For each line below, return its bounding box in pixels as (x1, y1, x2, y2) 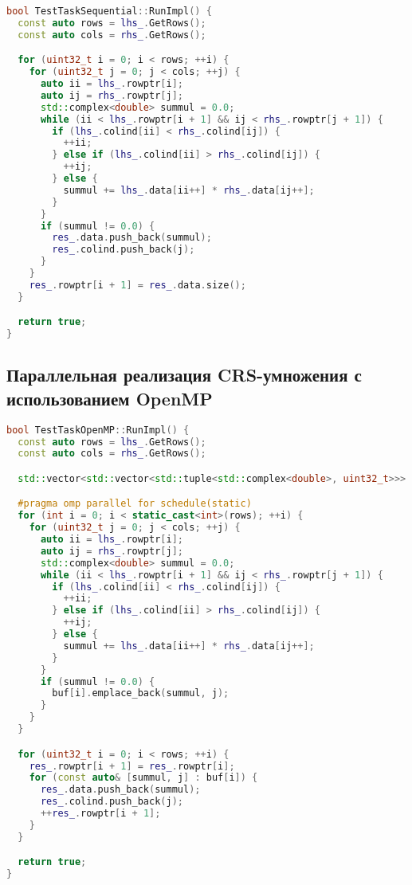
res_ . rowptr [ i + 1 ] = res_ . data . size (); (29, 279, 246, 291)
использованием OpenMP (6, 386, 213, 410)
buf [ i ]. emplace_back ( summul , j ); (52, 687, 230, 699)
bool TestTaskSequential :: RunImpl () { (6, 6, 212, 17)
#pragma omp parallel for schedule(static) (18, 498, 252, 510)
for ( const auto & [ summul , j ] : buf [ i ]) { (29, 772, 258, 784)
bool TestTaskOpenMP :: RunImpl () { (6, 424, 190, 436)
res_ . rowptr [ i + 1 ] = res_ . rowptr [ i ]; (29, 760, 235, 772)
